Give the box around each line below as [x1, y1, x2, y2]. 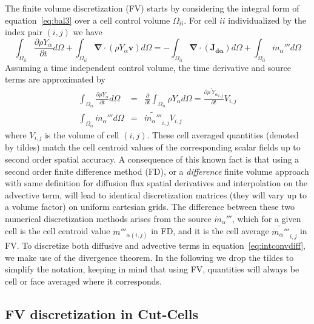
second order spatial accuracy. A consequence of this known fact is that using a [5, 152, 299, 165]
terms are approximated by [5, 73, 105, 86]
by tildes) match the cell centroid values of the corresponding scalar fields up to [5, 141, 301, 154]
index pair [5, 25, 42, 38]
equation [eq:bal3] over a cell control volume [5, 13, 170, 26]
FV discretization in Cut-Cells [5, 304, 198, 323]
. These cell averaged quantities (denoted [147, 128, 299, 141]
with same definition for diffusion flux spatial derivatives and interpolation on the [5, 177, 308, 189]
